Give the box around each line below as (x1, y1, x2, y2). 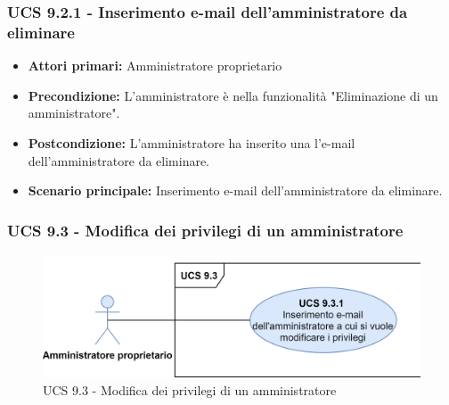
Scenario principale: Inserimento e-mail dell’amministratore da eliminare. (28, 181, 443, 200)
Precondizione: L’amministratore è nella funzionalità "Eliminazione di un (28, 86, 438, 104)
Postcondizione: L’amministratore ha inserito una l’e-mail (28, 133, 355, 152)
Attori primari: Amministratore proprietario (28, 56, 282, 75)
